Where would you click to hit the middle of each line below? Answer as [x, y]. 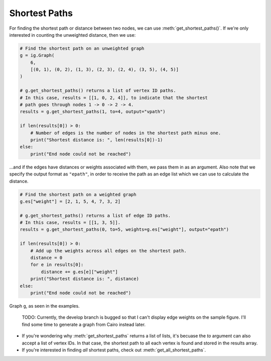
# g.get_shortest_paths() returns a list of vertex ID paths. [98, 91]
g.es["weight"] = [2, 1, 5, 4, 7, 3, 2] [70, 201]
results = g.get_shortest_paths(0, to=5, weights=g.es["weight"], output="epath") [124, 230]
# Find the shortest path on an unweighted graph [82, 48]
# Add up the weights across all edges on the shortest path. [108, 251]
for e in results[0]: [57, 265]
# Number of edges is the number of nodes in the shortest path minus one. [126, 133]
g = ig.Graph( [37, 56]
